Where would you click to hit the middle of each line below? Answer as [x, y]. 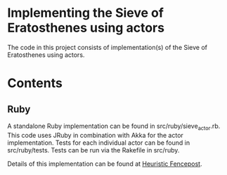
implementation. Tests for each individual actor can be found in [99, 143]
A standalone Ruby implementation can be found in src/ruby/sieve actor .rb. [114, 127]
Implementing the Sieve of [85, 13]
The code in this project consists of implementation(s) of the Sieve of [108, 47]
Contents [35, 83]
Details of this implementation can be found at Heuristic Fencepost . [105, 164]
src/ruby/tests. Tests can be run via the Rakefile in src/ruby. [93, 150]
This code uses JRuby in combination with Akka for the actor [96, 135]
